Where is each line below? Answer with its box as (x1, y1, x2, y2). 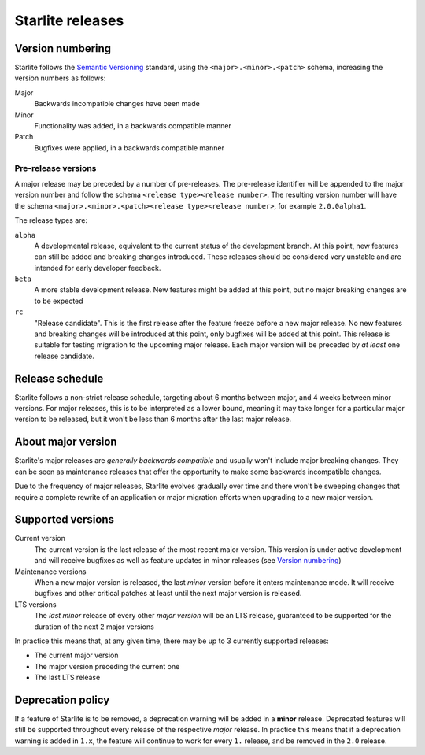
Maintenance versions (14, 567, 87, 576)
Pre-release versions (14, 162, 97, 173)
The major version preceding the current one (34, 661, 180, 671)
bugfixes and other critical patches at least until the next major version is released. (34, 589, 302, 598)
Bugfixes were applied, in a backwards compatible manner (34, 142, 224, 153)
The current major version (34, 650, 119, 661)
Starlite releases (14, 12, 124, 29)
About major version (14, 435, 117, 449)
